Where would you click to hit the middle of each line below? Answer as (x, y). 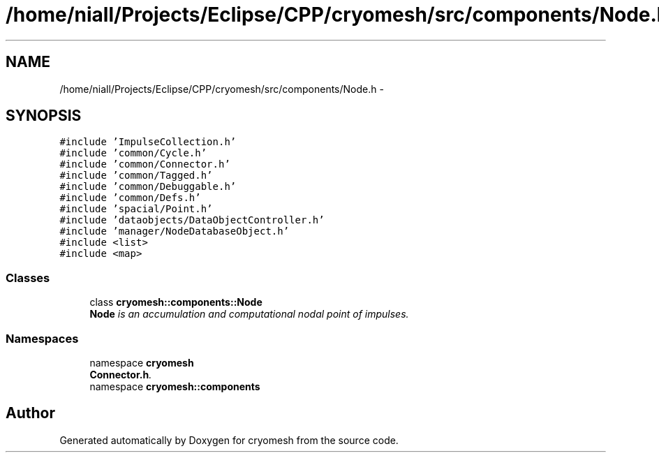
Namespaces (42, 338)
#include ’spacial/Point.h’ (136, 209)
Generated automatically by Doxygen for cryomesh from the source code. (229, 440)
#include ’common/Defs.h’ (130, 198)
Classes (28, 278)
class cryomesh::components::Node (176, 302)
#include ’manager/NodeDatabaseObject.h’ (175, 231)
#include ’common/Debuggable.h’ (148, 187)
